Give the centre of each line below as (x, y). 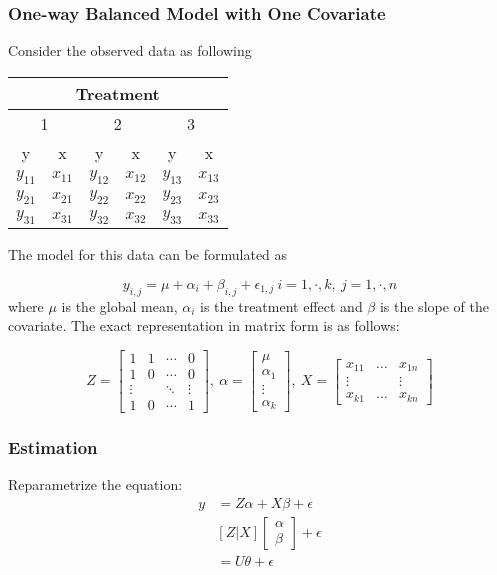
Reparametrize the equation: (95, 484)
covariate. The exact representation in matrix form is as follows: (204, 325)
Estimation (53, 447)
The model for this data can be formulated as (148, 254)
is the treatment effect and (281, 305)
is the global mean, (119, 305)
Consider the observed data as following (130, 50)
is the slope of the (434, 305)
